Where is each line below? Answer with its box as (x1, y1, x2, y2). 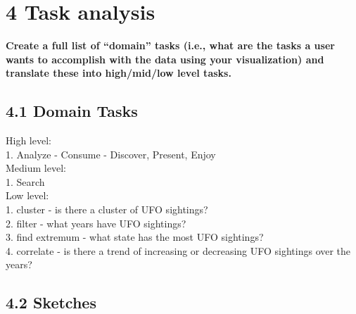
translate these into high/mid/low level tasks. (6, 65, 231, 80)
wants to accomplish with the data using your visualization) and (6, 51, 324, 66)
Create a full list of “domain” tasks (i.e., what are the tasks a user (6, 38, 335, 53)
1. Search (6, 174, 45, 189)
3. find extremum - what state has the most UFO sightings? (6, 230, 264, 244)
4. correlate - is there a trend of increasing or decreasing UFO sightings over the (6, 243, 351, 258)
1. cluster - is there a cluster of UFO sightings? (6, 202, 208, 217)
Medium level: (6, 161, 66, 175)
